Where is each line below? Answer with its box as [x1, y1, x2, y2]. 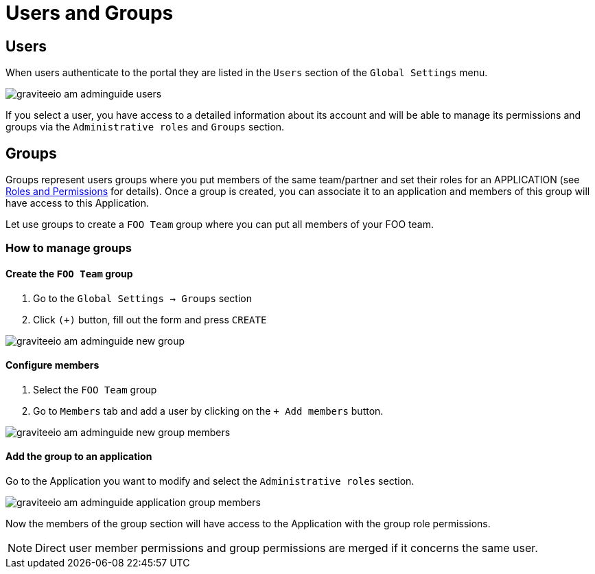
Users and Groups [5, 1, 174, 25]
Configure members [5, 359, 100, 371]
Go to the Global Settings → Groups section [33, 292, 252, 304]
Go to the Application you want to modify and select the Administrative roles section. [5, 475, 415, 487]
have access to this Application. [5, 197, 149, 209]
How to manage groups [5, 241, 132, 255]
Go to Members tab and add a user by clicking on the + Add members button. [33, 404, 384, 417]
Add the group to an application [5, 450, 152, 463]
